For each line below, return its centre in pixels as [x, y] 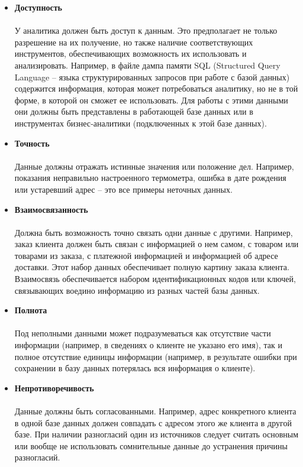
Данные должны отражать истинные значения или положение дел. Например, [154, 166]
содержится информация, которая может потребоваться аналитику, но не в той [156, 88]
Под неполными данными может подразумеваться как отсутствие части [143, 333]
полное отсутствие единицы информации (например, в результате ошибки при [156, 356]
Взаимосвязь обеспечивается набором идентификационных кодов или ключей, [155, 279]
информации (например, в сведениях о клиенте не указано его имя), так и [149, 345]
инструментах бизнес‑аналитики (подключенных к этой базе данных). [141, 123]
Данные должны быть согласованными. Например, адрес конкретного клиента [155, 411]
